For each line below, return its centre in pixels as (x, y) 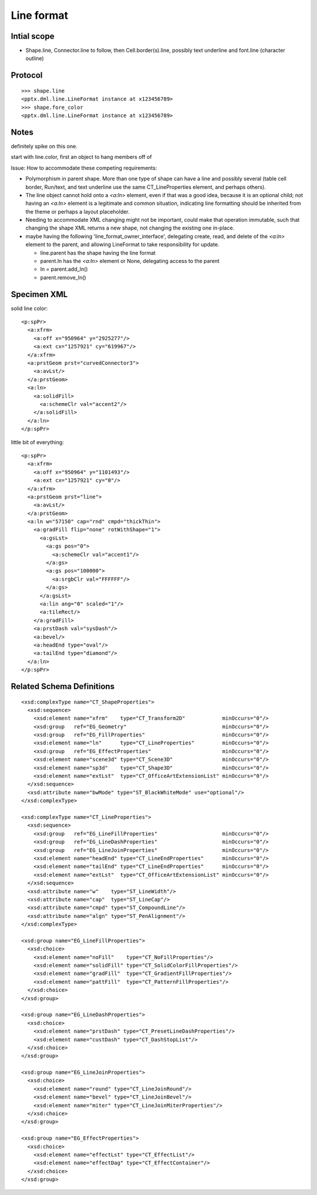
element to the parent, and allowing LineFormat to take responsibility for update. (122, 245)
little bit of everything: (37, 442)
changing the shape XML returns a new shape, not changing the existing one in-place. (130, 228)
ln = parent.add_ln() (64, 269)
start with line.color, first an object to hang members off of (81, 157)
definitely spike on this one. (44, 146)
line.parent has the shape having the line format (98, 252)
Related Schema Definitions (63, 686)
